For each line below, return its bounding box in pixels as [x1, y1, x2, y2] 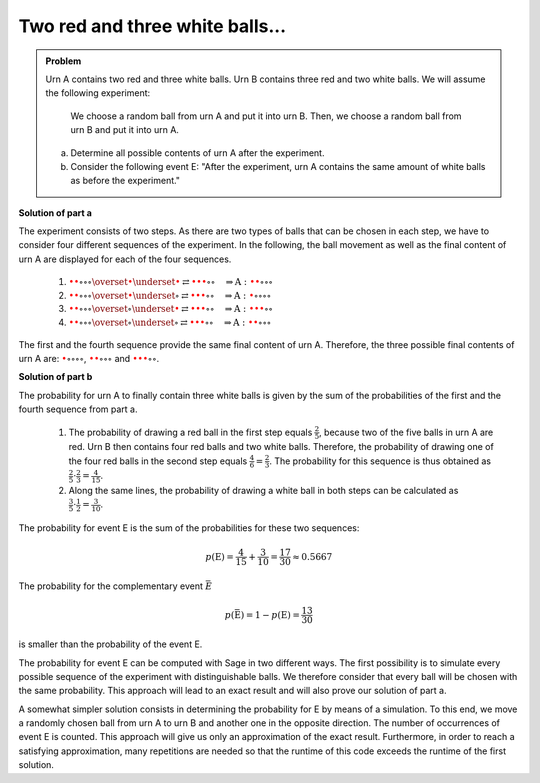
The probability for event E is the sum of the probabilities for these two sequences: [18, 522, 360, 534]
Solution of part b [18, 371, 93, 383]
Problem [45, 55, 82, 67]
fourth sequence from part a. [18, 403, 138, 415]
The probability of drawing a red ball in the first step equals [68, 426, 313, 438]
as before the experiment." [70, 175, 180, 187]
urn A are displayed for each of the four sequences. [18, 253, 232, 265]
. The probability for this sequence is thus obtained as [268, 455, 492, 467]
